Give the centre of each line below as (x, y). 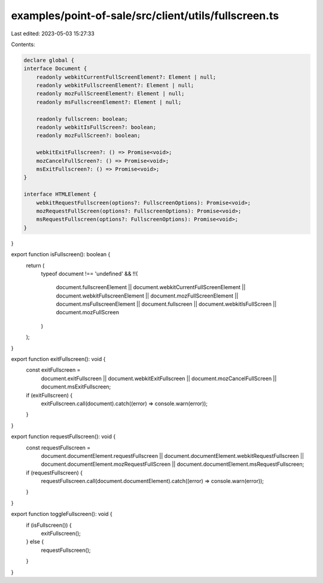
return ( (35, 265)
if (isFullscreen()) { (49, 525)
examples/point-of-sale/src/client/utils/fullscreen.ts (145, 16)
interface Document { (55, 69)
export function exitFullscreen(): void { (58, 359)
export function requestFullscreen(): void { (63, 436)
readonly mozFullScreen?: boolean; (88, 136)
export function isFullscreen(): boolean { (61, 254)
